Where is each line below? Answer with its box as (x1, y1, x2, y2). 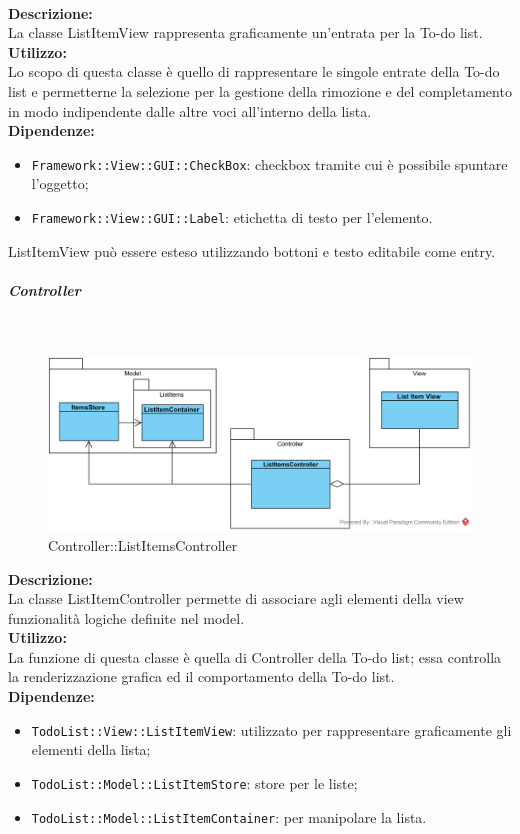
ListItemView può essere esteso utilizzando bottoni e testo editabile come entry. (8, 240, 496, 261)
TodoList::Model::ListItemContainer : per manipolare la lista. (31, 806, 427, 827)
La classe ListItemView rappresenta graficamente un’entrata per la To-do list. (8, 22, 483, 43)
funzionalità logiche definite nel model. (8, 607, 245, 628)
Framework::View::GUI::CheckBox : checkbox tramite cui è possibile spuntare (31, 153, 508, 174)
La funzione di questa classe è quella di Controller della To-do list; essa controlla (8, 646, 502, 667)
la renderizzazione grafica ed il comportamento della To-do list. (8, 666, 395, 687)
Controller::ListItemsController (48, 534, 238, 555)
